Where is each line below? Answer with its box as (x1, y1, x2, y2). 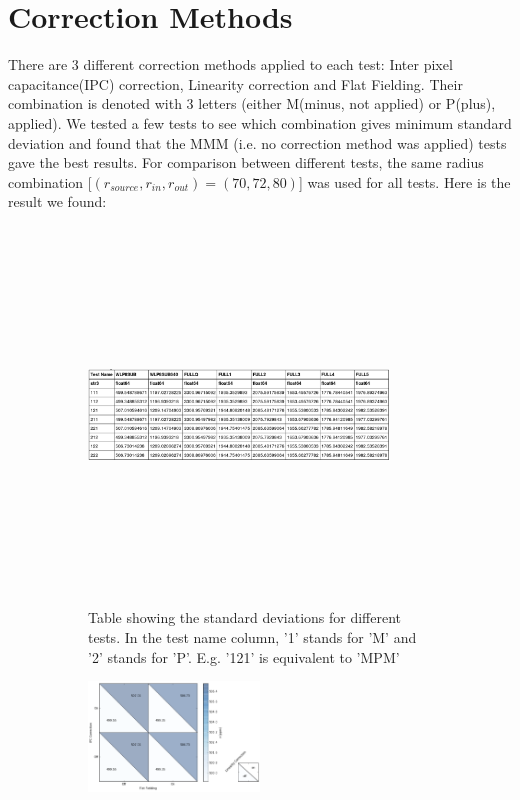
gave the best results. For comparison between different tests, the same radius (8, 152, 484, 173)
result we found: (8, 191, 107, 212)
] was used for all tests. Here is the (298, 171, 511, 192)
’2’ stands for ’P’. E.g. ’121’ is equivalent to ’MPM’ (88, 646, 400, 667)
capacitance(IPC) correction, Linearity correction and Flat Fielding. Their (8, 73, 463, 94)
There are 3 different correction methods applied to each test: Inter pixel (8, 54, 453, 75)
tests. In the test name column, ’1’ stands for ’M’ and (88, 627, 417, 647)
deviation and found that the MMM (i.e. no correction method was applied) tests (8, 132, 507, 153)
